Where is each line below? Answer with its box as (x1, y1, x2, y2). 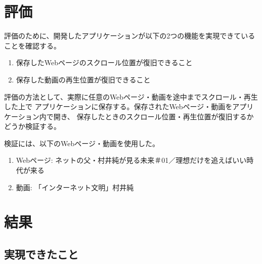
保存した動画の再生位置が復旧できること (16, 74, 151, 84)
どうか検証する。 (4, 121, 61, 131)
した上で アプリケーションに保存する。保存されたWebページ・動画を (4, 101, 233, 112)
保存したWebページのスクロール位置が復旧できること (16, 57, 193, 68)
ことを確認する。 (4, 40, 61, 51)
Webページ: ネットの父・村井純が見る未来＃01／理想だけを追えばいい (16, 155, 247, 165)
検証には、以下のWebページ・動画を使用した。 (4, 138, 159, 148)
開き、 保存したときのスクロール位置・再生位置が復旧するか (53, 111, 254, 121)
